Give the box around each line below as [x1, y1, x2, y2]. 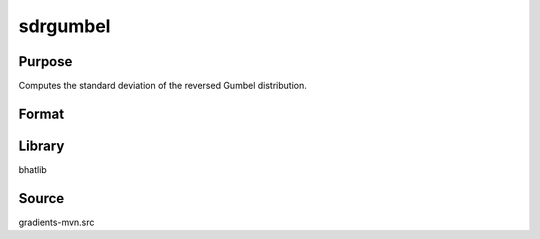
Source [18, 190, 65, 207]
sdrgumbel [18, 15, 111, 37]
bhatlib [18, 163, 47, 175]
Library [18, 137, 65, 154]
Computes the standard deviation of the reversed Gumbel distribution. [18, 80, 307, 92]
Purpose [18, 53, 73, 70]
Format [18, 105, 65, 122]
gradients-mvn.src [18, 216, 95, 228]
